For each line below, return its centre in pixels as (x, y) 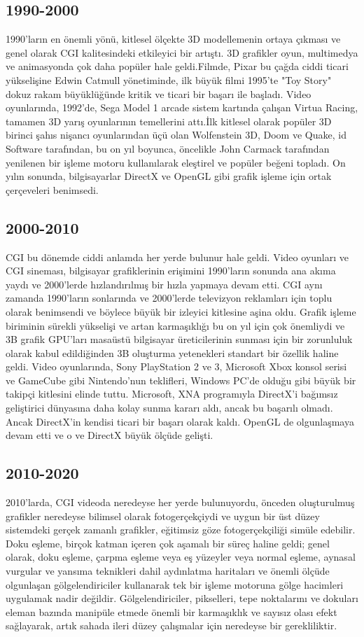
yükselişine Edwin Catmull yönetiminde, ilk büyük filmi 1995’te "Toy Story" (169, 79)
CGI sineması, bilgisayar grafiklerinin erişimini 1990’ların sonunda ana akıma (171, 271)
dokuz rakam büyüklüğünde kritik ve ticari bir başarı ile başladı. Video (159, 93)
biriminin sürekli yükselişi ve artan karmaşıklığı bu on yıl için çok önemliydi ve (175, 325)
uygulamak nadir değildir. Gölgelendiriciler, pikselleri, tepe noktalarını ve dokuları (182, 598)
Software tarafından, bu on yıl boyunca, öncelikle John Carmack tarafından (168, 148)
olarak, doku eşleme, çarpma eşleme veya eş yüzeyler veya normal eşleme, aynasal (181, 557)
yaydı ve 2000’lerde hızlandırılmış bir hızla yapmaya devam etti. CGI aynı (164, 284)
